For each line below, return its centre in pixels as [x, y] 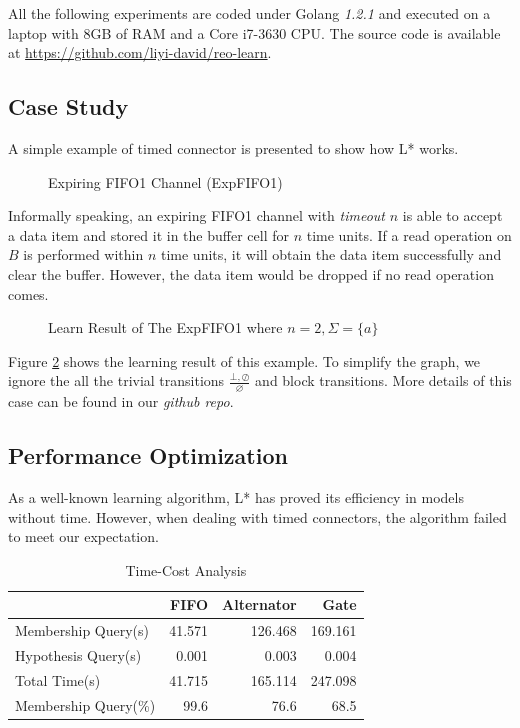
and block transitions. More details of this [383, 380]
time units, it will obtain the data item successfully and [331, 254]
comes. [28, 293]
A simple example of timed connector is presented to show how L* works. [233, 147]
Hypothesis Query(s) [78, 655]
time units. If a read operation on [409, 234]
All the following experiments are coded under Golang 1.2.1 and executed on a [249, 13]
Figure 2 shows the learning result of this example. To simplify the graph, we [244, 360]
